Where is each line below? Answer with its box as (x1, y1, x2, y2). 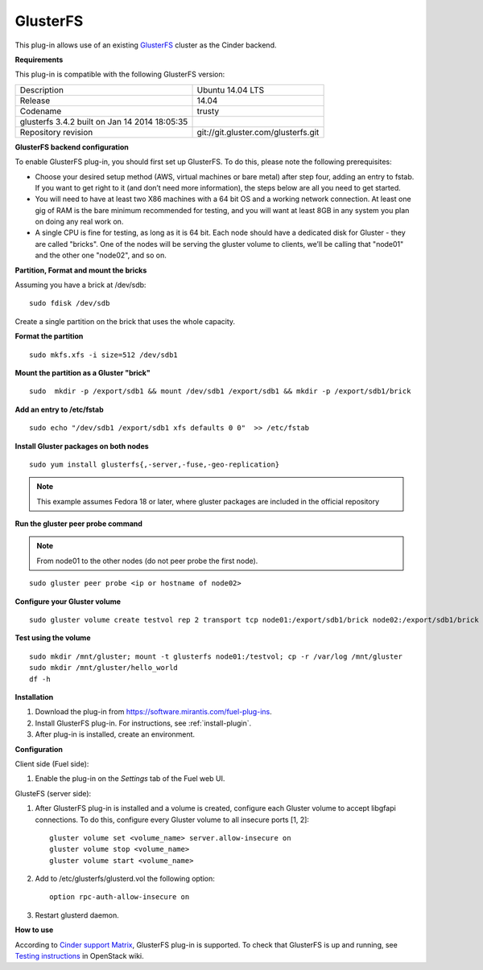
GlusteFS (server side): (14, 788, 92, 798)
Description (19, 84, 64, 96)
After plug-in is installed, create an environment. (35, 730, 196, 739)
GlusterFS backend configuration (14, 142, 129, 152)
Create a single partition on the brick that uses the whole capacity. (14, 316, 236, 326)
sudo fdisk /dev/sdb (29, 298, 110, 308)
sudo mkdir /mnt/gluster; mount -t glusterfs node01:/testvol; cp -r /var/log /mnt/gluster (29, 651, 402, 661)
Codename (19, 105, 62, 117)
